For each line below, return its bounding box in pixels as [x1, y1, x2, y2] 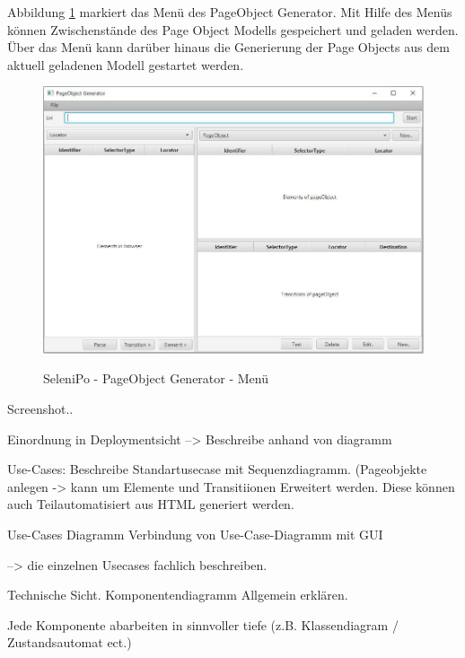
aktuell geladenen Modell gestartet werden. [7, 55, 244, 74]
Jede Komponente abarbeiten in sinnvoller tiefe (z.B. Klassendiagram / [7, 615, 399, 634]
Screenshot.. [7, 399, 74, 418]
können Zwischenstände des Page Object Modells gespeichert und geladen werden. [7, 20, 459, 39]
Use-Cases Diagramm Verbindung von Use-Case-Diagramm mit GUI [7, 525, 383, 544]
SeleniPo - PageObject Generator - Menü [43, 369, 269, 388]
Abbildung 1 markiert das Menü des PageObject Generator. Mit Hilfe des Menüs [7, 3, 452, 21]
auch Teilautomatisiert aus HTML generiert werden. [7, 495, 294, 513]
